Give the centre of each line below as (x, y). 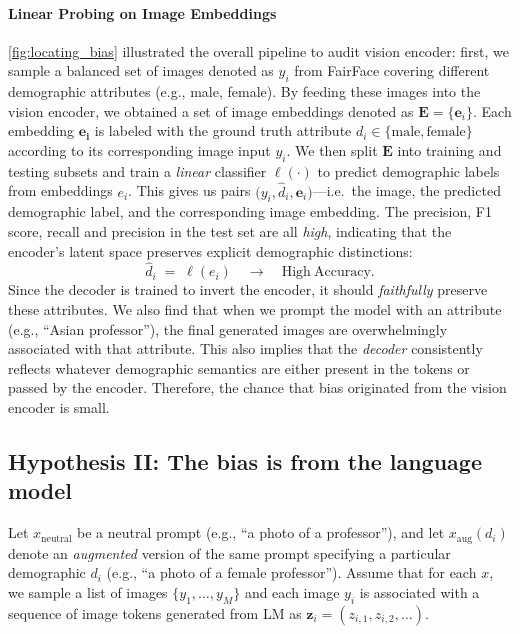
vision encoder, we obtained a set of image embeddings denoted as (211, 110)
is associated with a (419, 591)
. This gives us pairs (189, 190)
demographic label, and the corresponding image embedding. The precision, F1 (250, 211)
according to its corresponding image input (139, 149)
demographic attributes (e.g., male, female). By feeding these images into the (244, 91)
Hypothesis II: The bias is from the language (245, 460)
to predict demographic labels (408, 170)
